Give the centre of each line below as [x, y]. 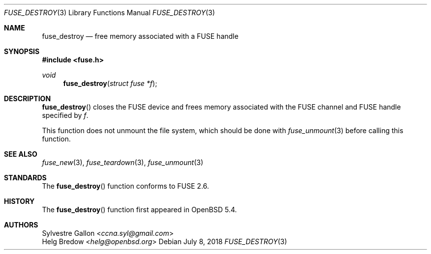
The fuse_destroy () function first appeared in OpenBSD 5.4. [139, 210]
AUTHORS [21, 225]
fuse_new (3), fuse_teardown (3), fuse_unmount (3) [123, 162]
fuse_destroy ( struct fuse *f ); [110, 83]
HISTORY [19, 201]
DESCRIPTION [28, 99]
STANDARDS [25, 178]
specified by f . [65, 115]
